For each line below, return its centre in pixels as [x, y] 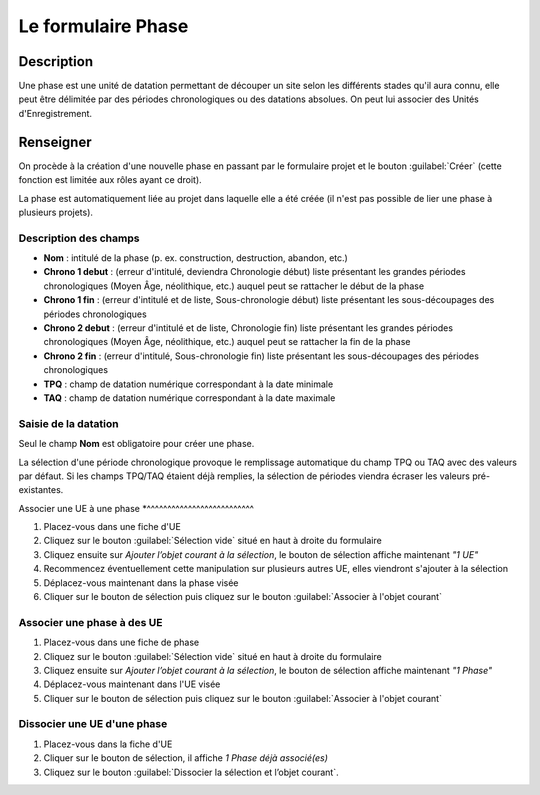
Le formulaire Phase [103, 26]
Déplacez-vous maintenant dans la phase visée [141, 582]
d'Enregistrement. [55, 113]
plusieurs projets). [56, 212]
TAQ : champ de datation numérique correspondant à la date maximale [189, 397]
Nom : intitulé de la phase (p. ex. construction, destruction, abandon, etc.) [196, 258]
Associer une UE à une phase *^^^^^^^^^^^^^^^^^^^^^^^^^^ [136, 508]
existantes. [41, 490]
